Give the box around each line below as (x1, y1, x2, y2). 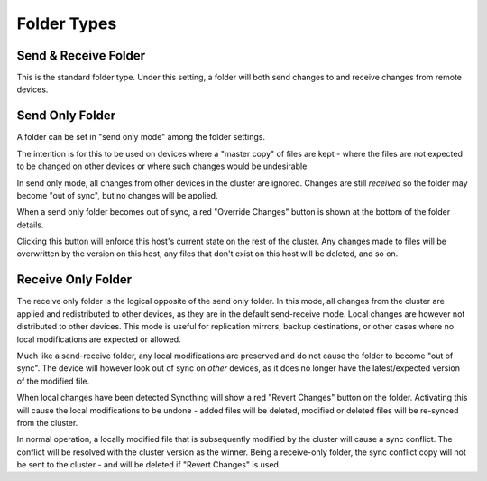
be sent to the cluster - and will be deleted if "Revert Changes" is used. (16, 459, 281, 470)
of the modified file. (16, 375, 90, 386)
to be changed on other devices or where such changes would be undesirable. (16, 161, 310, 171)
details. (16, 219, 44, 230)
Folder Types (16, 14, 117, 33)
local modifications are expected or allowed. (16, 334, 181, 345)
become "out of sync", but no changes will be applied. (16, 190, 218, 200)
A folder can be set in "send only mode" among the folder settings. (16, 132, 266, 143)
